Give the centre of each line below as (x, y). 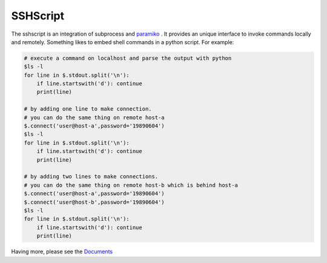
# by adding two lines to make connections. (91, 177)
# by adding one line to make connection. (88, 109)
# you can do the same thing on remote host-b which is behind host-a (131, 185)
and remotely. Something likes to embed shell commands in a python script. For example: (123, 42)
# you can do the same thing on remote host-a (94, 117)
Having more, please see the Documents (62, 252)
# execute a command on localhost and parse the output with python (128, 58)
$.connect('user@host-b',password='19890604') (94, 202)
